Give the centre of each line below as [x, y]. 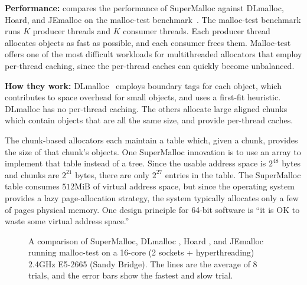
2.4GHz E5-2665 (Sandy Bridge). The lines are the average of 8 [143, 263]
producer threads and [72, 31]
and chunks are [32, 174]
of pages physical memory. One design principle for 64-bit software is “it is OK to [152, 209]
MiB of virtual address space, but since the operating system [184, 186]
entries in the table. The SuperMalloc [233, 174]
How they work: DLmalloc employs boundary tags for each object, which [143, 85]
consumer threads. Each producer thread [197, 31]
